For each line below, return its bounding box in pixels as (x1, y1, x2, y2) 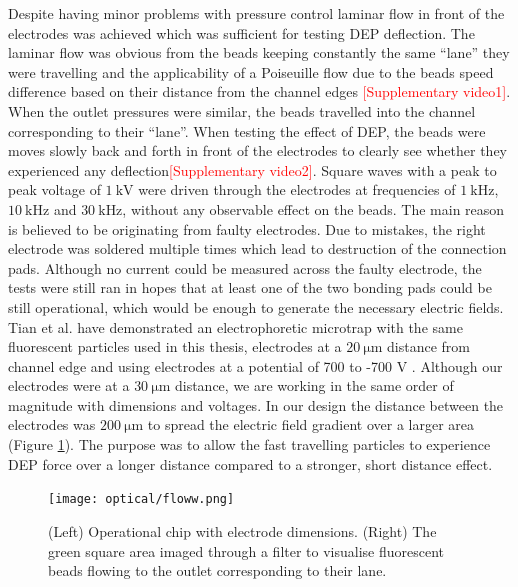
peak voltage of (8, 179, 101, 200)
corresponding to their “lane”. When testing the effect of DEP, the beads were (8, 120, 486, 141)
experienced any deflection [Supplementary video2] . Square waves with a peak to (8, 159, 497, 180)
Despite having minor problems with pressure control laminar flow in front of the (8, 3, 505, 23)
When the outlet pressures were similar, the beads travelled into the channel (8, 100, 476, 121)
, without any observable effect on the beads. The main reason (122, 198, 505, 219)
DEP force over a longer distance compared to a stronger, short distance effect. (8, 453, 493, 474)
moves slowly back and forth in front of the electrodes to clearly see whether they (8, 140, 508, 161)
